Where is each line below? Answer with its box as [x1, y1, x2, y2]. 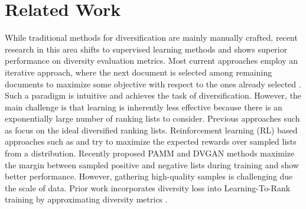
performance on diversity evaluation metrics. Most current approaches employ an [5, 54, 298, 67]
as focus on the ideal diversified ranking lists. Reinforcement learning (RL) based [5, 123, 298, 136]
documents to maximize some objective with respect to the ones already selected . [5, 77, 301, 90]
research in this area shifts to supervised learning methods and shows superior [5, 43, 288, 55]
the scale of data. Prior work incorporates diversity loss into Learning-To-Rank [5, 181, 291, 194]
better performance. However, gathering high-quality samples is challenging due [5, 170, 293, 182]
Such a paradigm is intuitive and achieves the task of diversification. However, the [5, 89, 302, 102]
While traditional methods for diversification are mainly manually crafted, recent [5, 31, 298, 44]
